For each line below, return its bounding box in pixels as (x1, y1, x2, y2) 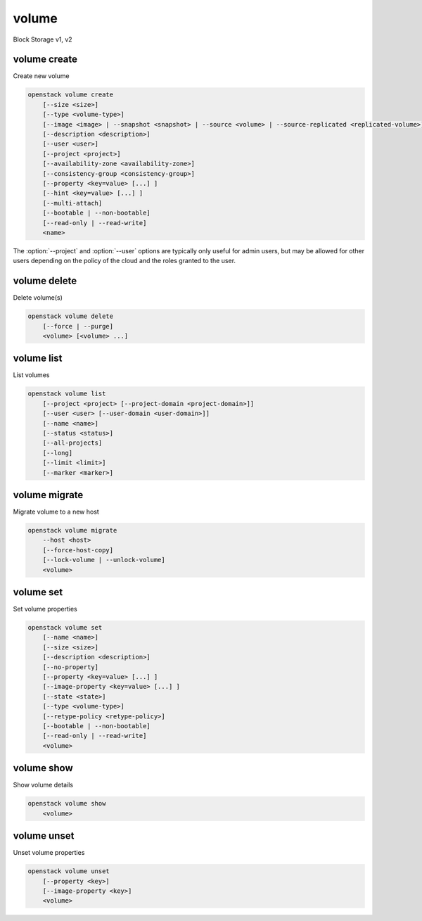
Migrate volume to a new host (13, 507, 100, 516)
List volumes (13, 371, 50, 379)
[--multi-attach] (42, 199, 103, 207)
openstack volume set (27, 623, 103, 632)
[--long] (42, 449, 73, 457)
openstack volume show (27, 799, 106, 808)
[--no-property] (42, 663, 98, 671)
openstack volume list (27, 390, 106, 398)
